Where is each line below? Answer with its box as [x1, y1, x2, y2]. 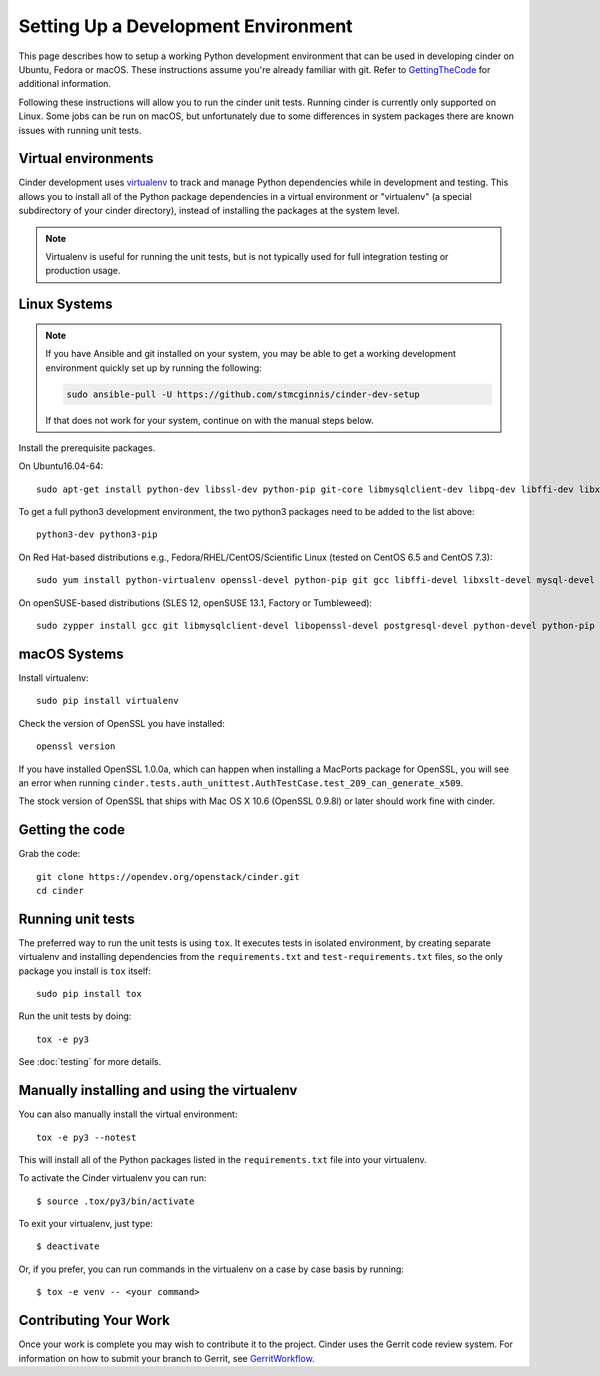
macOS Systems [18, 645, 124, 662]
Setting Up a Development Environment [18, 15, 354, 37]
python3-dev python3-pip [36, 529, 158, 540]
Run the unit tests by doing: [18, 1010, 132, 1022]
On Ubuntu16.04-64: [18, 460, 104, 472]
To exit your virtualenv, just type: [18, 1218, 154, 1230]
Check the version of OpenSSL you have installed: [18, 717, 225, 729]
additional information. [18, 78, 112, 90]
